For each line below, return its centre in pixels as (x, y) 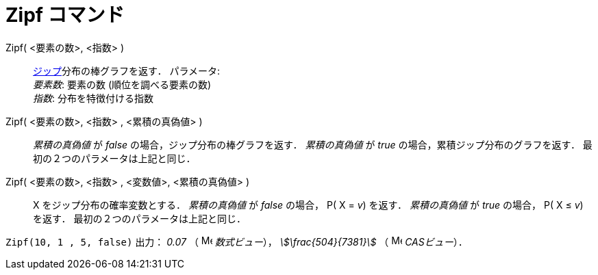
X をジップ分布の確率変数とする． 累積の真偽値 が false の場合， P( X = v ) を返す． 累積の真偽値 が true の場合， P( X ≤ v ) (308, 205)
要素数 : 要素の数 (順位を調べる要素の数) (122, 84)
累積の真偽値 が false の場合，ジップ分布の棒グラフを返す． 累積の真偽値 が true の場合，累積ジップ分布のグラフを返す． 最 (313, 144)
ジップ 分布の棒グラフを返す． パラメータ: (126, 70)
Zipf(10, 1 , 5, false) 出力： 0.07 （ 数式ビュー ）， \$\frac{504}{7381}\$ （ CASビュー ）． (237, 241)
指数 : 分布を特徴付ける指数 (93, 98)
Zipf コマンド (65, 15)
